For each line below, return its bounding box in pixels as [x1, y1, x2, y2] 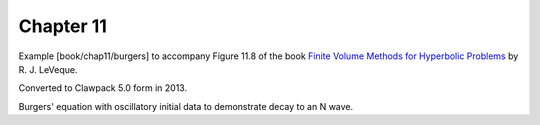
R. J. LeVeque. [18, 63, 78, 75]
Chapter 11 [18, 15, 107, 37]
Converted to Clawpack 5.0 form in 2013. [18, 82, 188, 94]
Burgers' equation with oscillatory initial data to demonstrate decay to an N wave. [18, 100, 354, 112]
